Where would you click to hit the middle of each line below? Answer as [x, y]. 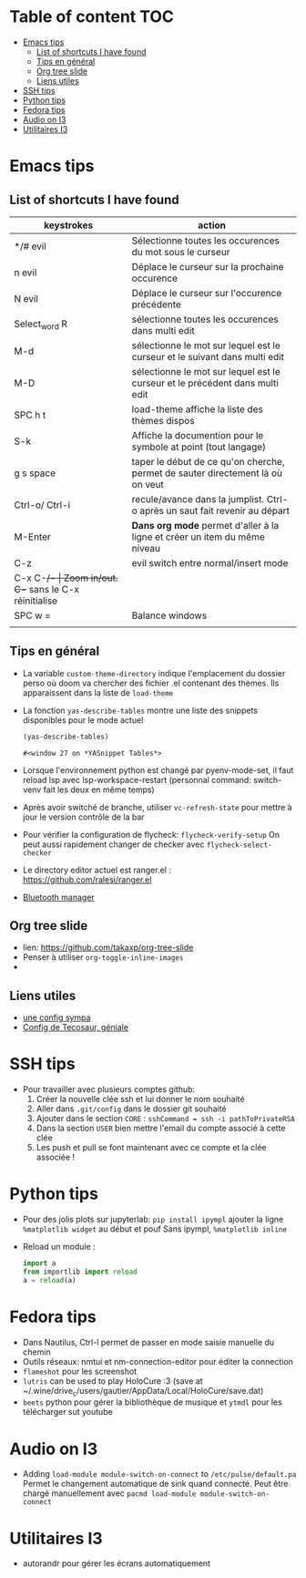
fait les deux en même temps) [99, 789]
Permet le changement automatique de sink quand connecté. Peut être [155, 1484]
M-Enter [33, 537]
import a [39, 1263]
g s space [35, 473]
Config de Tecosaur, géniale [76, 1027]
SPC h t [30, 415]
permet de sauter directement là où [207, 473]
